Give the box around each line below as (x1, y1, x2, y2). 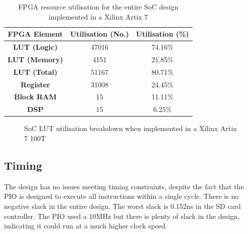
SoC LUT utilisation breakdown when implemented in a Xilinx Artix (24, 123, 237, 134)
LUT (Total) (13, 66, 58, 77)
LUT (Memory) (8, 54, 63, 64)
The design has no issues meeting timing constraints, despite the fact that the (4, 181, 244, 191)
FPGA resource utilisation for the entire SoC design (18, 2, 179, 12)
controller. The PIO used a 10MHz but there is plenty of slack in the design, (4, 210, 240, 221)
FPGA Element (8, 29, 63, 39)
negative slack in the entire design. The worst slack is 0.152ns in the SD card (4, 200, 241, 211)
